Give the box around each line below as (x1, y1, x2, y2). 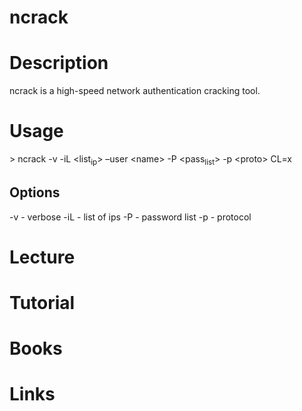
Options (9, 184, 61, 201)
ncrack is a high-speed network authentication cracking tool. (9, 85, 261, 97)
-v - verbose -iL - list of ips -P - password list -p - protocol (9, 211, 252, 223)
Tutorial (9, 292, 76, 315)
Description (9, 52, 109, 75)
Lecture (9, 246, 76, 268)
